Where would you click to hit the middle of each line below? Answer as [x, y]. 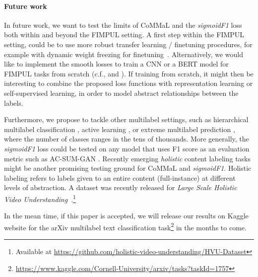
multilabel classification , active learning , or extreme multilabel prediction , [120, 129]
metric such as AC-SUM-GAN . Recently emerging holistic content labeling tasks [128, 158]
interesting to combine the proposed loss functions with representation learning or [129, 83]
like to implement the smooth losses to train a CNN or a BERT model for [116, 64]
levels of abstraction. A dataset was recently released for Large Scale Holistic [121, 187]
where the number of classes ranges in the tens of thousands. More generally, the [127, 139]
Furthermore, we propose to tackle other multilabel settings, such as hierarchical [126, 119]
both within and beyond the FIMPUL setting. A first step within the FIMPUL [124, 35]
